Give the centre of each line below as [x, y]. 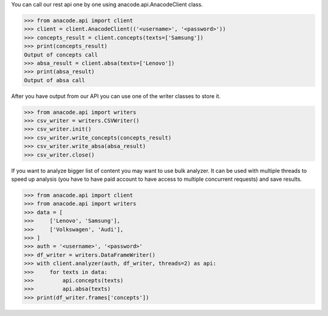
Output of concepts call [61, 54]
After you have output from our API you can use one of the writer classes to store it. [116, 96]
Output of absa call [54, 80]
